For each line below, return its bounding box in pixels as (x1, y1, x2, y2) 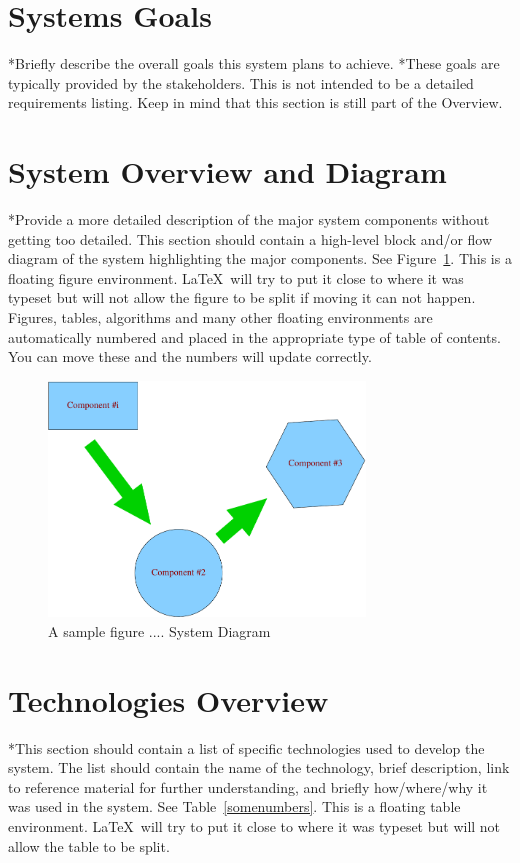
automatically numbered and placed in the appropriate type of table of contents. (8, 326, 501, 347)
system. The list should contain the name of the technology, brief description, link (8, 757, 510, 778)
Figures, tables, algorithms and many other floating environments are (8, 307, 433, 327)
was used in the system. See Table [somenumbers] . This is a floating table (8, 796, 461, 817)
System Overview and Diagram (8, 151, 447, 192)
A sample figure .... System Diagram (48, 620, 271, 641)
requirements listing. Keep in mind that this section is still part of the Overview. (8, 92, 503, 113)
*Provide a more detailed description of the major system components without (8, 209, 490, 230)
